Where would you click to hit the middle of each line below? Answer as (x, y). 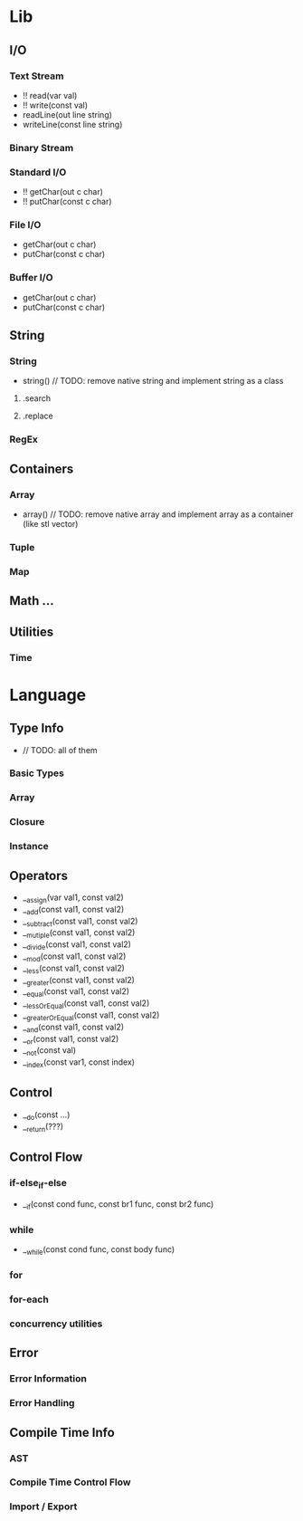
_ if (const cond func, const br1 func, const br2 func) (118, 1205)
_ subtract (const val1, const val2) (80, 922)
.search (37, 398)
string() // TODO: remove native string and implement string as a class (153, 381)
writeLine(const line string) (72, 124)
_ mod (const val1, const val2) (74, 957)
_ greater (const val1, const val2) (79, 981)
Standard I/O (38, 172)
